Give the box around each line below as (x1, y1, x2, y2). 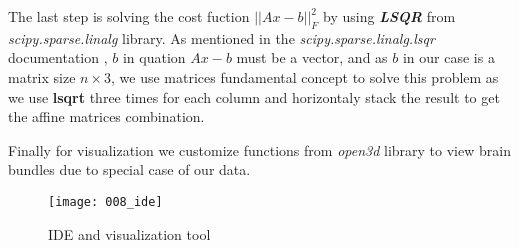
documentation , (8, 47, 108, 68)
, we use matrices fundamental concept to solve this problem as (111, 66, 499, 87)
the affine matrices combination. (8, 106, 205, 127)
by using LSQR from (323, 6, 456, 26)
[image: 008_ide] (48, 194, 163, 209)
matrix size (8, 66, 76, 87)
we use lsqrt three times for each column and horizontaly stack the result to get (8, 86, 500, 107)
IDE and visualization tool (48, 223, 211, 244)
